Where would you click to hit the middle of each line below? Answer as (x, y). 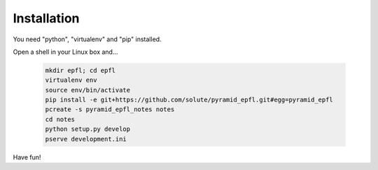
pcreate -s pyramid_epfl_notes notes (110, 109)
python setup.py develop (88, 129)
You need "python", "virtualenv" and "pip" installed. (87, 39)
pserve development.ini (86, 139)
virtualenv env (71, 80)
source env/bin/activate (88, 90)
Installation (46, 18)
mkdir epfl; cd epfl (80, 70)
